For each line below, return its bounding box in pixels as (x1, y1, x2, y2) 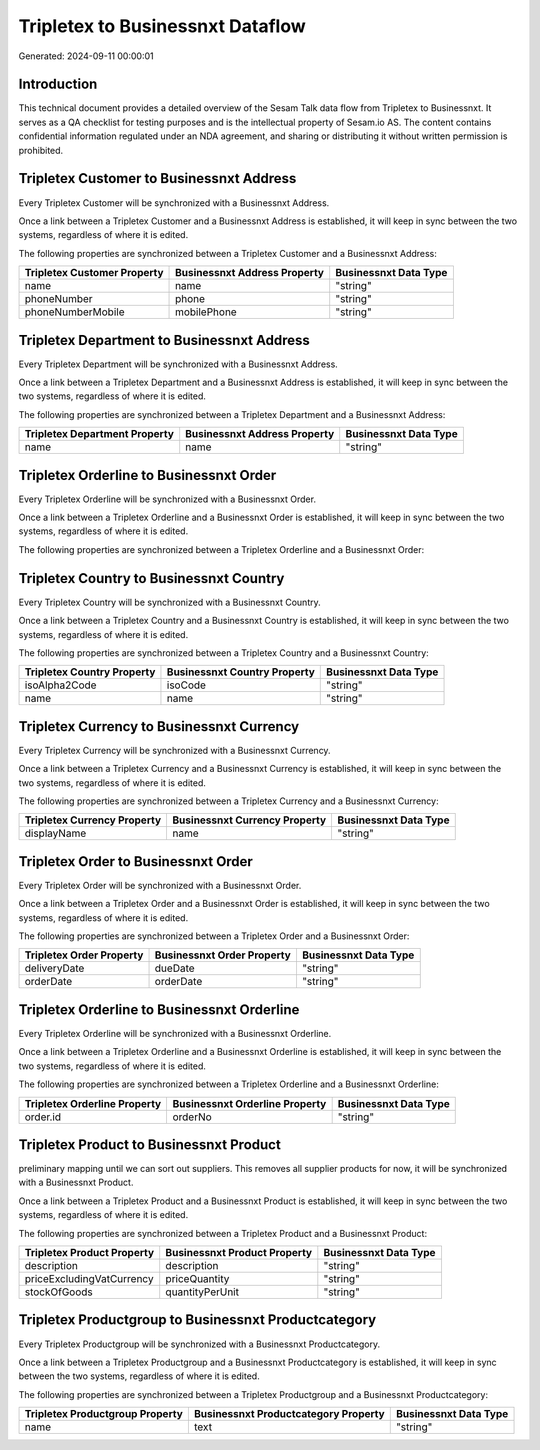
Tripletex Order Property (24, 948, 144, 962)
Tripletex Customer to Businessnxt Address (18, 170, 297, 187)
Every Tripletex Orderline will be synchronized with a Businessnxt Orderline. (18, 1028, 332, 1039)
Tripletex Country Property (24, 665, 156, 679)
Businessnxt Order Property (154, 948, 292, 962)
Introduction (18, 76, 98, 93)
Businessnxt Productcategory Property (193, 1407, 385, 1421)
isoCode (166, 678, 207, 692)
